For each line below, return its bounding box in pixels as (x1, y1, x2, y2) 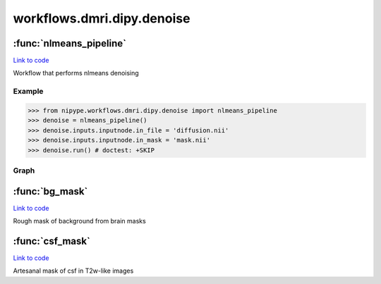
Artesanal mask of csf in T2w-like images (13, 266, 134, 275)
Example (13, 87, 44, 97)
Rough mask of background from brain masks (13, 217, 146, 226)
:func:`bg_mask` (13, 185, 88, 197)
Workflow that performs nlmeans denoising (13, 69, 139, 78)
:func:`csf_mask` (13, 235, 91, 247)
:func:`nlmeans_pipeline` (13, 37, 127, 49)
